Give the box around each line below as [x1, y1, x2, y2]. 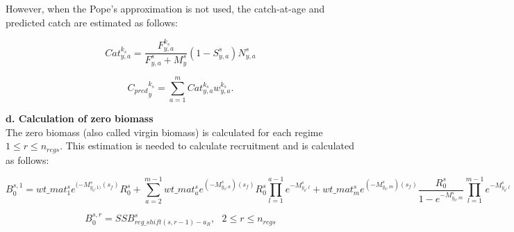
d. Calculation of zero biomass [6, 111, 154, 126]
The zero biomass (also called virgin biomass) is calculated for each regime [6, 124, 323, 139]
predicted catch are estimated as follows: [6, 15, 178, 29]
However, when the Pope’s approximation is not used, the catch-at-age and [6, 1, 325, 15]
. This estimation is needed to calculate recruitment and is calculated [60, 138, 354, 153]
